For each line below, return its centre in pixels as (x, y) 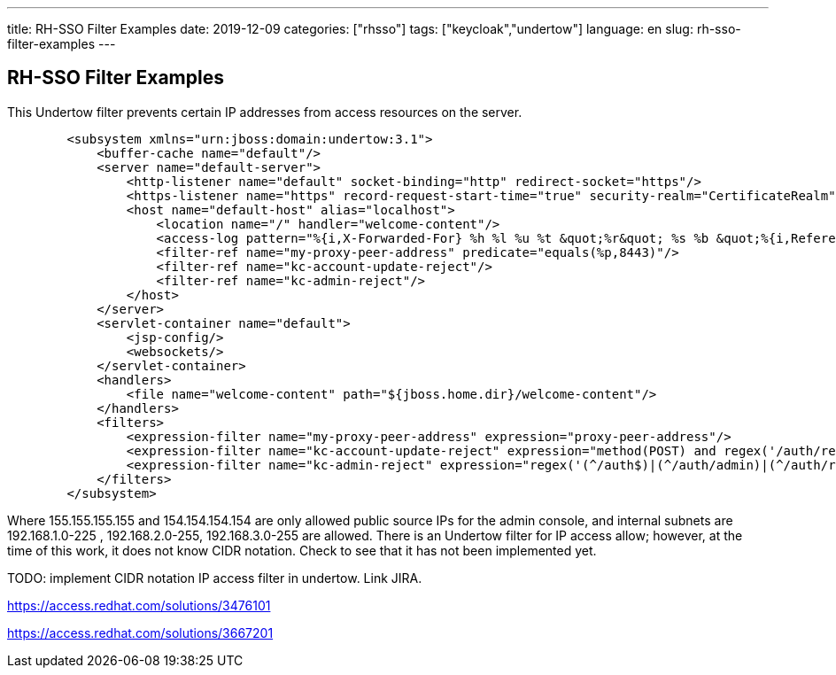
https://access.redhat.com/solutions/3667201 (140, 632)
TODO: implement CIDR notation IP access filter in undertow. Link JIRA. (215, 578)
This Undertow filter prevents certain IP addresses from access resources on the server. (265, 112)
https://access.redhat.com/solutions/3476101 (139, 605)
